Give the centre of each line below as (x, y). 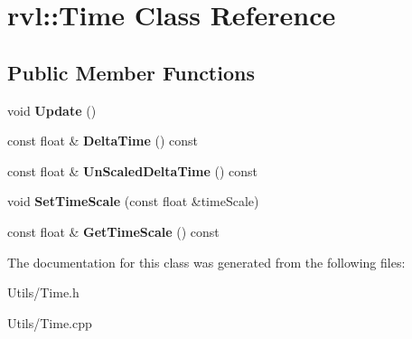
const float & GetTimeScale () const (113, 231)
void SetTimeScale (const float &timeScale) (133, 201)
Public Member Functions (131, 72)
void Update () (52, 110)
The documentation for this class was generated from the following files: (206, 262)
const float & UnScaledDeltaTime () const (133, 170)
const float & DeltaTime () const (103, 141)
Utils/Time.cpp (50, 322)
